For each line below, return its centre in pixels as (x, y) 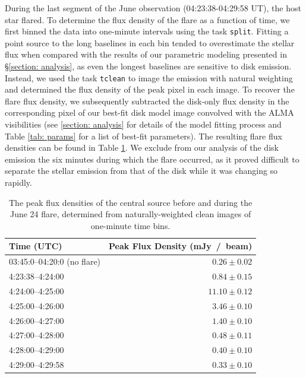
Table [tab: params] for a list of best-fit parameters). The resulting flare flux (143, 136)
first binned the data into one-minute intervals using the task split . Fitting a (147, 31)
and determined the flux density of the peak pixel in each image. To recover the (150, 89)
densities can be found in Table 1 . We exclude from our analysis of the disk (142, 147)
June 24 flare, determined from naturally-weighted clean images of (130, 214)
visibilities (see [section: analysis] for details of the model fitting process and (143, 124)
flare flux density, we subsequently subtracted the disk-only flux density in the (147, 101)
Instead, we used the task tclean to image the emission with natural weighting (149, 77)
